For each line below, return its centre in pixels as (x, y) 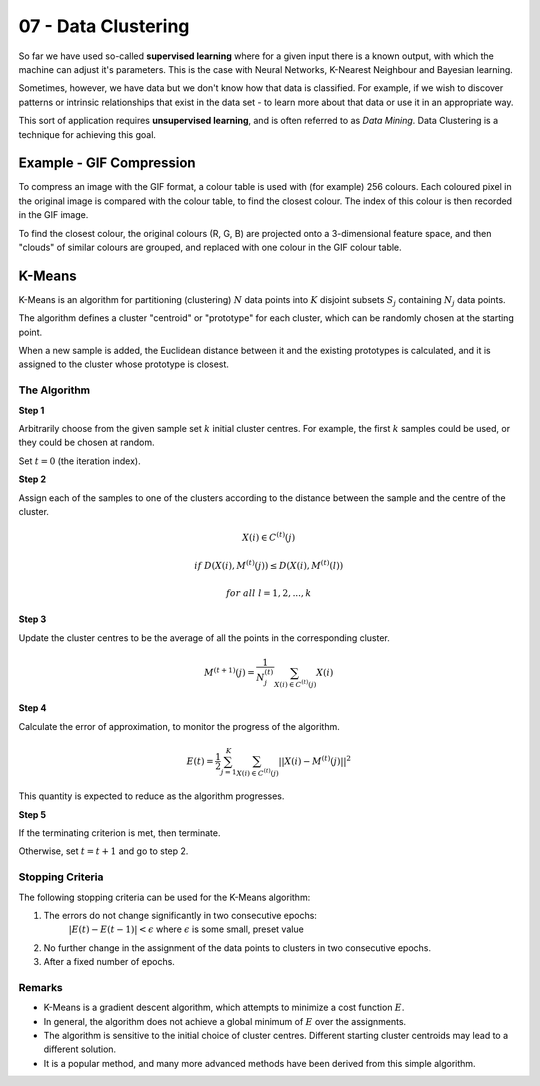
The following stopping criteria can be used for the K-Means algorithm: (164, 897)
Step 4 (32, 708)
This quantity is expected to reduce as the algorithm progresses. (151, 796)
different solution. (80, 1049)
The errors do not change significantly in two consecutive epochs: (180, 915)
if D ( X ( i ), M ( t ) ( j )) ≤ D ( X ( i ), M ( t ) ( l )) (269, 564)
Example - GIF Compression (107, 163)
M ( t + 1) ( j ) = (229, 672)
